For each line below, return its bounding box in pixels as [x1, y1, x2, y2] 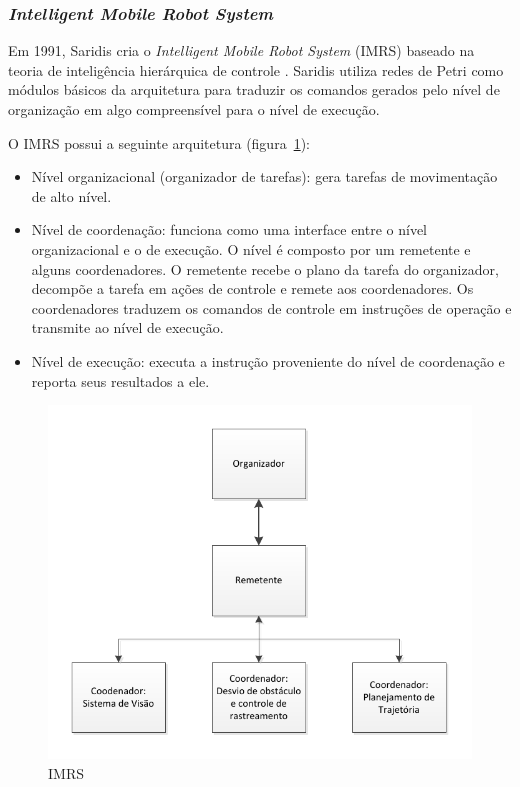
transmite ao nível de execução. [31, 317, 224, 338]
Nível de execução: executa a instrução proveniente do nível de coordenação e [31, 350, 505, 371]
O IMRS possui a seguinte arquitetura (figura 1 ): [8, 132, 310, 153]
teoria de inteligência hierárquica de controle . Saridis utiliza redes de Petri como [8, 59, 504, 80]
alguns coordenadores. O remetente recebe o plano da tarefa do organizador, [31, 258, 499, 279]
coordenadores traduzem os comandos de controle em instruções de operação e [31, 297, 512, 318]
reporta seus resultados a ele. [31, 370, 210, 391]
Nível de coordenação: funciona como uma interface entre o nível [31, 219, 428, 240]
